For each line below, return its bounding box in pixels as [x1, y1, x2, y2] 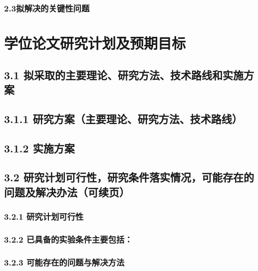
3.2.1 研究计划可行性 [4, 210, 84, 223]
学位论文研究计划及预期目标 [4, 33, 186, 53]
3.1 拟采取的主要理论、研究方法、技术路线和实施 [4, 67, 244, 82]
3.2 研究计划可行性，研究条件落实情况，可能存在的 [4, 169, 254, 185]
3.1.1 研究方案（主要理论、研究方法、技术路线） [4, 111, 243, 126]
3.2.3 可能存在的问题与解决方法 [4, 256, 125, 268]
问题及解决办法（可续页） [4, 184, 130, 199]
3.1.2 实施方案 [4, 140, 75, 155]
